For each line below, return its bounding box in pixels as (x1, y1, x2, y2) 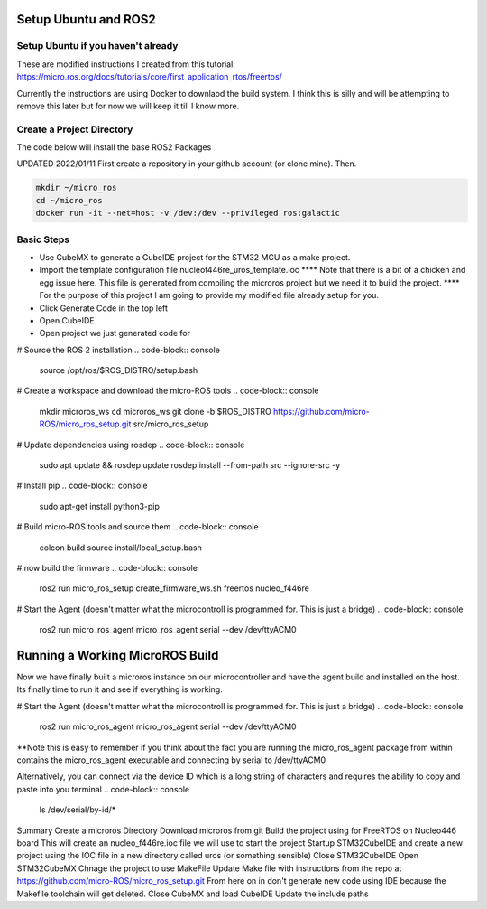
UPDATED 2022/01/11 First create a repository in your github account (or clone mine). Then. (16, 158, 357, 169)
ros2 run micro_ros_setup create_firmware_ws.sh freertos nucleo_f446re (39, 583, 310, 594)
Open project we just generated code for (39, 328, 191, 339)
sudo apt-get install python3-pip (39, 501, 160, 511)
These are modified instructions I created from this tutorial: (16, 59, 236, 70)
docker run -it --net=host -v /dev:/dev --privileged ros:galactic (35, 208, 341, 219)
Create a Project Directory (16, 123, 133, 136)
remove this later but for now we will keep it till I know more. (16, 100, 240, 111)
